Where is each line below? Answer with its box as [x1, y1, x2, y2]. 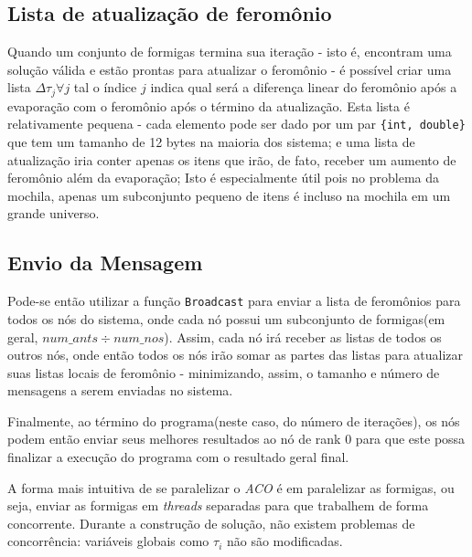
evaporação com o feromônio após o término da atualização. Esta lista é [7, 96, 410, 115]
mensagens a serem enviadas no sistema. [7, 381, 233, 400]
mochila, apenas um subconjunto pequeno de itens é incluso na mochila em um [7, 185, 451, 205]
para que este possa [355, 429, 466, 448]
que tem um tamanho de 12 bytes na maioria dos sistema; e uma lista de [7, 132, 415, 152]
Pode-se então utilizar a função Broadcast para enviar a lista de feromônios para [7, 291, 461, 310]
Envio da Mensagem [7, 248, 203, 277]
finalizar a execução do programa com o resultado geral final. [7, 447, 349, 467]
